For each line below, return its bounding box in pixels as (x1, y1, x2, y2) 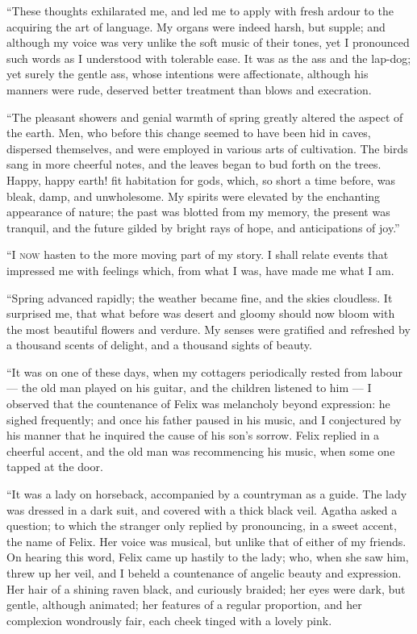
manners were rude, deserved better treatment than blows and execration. (6, 81, 372, 98)
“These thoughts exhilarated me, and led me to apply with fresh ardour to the (6, 2, 394, 19)
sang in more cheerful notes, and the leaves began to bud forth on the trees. (6, 156, 382, 173)
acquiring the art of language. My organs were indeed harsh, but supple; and (6, 18, 386, 35)
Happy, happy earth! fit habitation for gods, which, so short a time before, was (6, 171, 395, 188)
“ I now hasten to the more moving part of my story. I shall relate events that (6, 246, 389, 263)
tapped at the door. (6, 458, 103, 475)
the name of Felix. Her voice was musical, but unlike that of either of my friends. (6, 532, 407, 549)
